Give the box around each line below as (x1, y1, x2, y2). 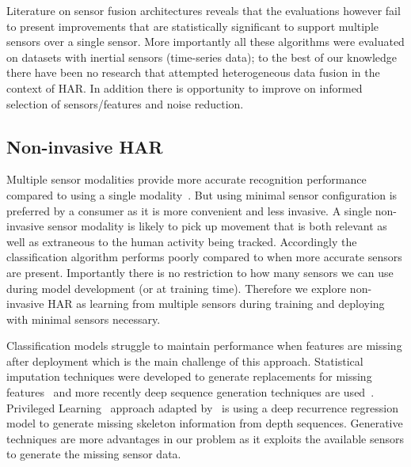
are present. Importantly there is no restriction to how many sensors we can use (6, 264, 394, 280)
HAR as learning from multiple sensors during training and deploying (48, 295, 385, 312)
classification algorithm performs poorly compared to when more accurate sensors (6, 249, 402, 265)
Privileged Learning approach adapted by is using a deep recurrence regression (6, 399, 398, 416)
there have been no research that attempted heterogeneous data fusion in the (6, 64, 380, 81)
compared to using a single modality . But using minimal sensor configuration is (6, 186, 398, 203)
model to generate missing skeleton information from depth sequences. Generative (6, 415, 403, 431)
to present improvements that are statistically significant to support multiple (6, 17, 379, 34)
